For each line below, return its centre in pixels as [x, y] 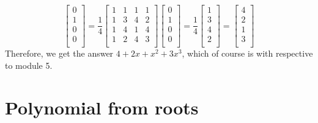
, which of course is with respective [247, 53]
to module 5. [29, 65]
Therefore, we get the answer [59, 53]
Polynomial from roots [102, 107]
